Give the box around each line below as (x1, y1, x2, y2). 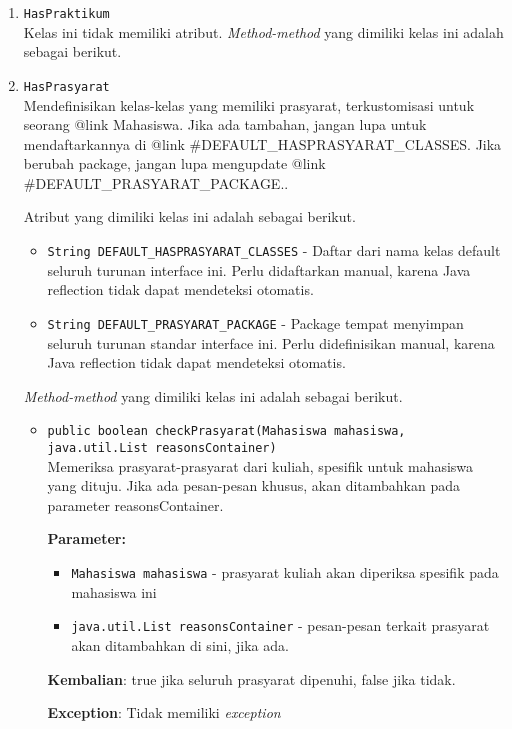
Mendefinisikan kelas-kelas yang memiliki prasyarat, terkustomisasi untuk (23, 94, 475, 115)
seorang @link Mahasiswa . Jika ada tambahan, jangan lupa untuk (23, 114, 427, 135)
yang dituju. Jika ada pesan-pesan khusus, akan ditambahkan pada (47, 475, 461, 496)
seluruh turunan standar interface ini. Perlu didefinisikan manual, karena (47, 332, 495, 353)
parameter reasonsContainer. (47, 494, 224, 515)
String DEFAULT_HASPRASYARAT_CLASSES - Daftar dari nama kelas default (47, 240, 501, 261)
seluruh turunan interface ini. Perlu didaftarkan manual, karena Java (47, 259, 471, 280)
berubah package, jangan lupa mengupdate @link (23, 153, 326, 174)
